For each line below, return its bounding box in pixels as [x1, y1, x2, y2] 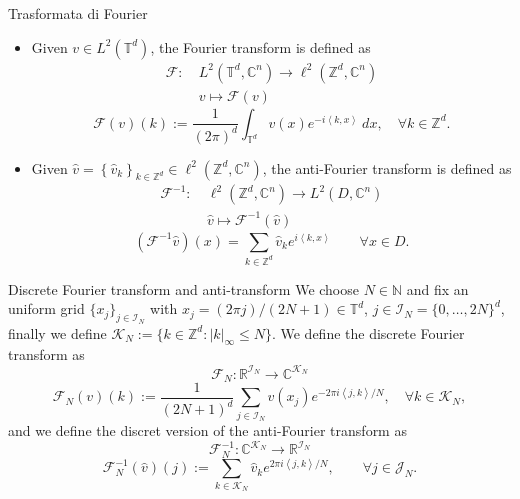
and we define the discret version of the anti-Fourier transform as [8, 420, 407, 441]
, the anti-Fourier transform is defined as [262, 157, 512, 178]
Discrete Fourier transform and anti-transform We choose [8, 278, 359, 299]
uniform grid [8, 298, 85, 319]
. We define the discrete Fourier [271, 322, 465, 343]
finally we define [8, 322, 107, 343]
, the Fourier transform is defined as [150, 36, 371, 57]
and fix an [406, 278, 469, 299]
